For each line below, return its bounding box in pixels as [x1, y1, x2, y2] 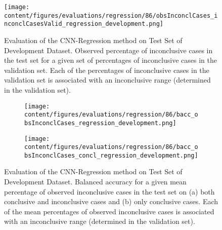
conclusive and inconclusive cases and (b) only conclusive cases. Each [4, 196, 218, 207]
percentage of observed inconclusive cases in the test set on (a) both [4, 186, 215, 197]
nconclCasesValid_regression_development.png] [4, 20, 163, 28]
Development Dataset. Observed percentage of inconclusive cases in [4, 45, 213, 55]
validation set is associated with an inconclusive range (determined [4, 74, 211, 85]
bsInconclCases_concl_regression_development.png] [24, 151, 198, 159]
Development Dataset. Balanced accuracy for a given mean [4, 176, 187, 187]
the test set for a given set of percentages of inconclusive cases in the [4, 55, 217, 65]
